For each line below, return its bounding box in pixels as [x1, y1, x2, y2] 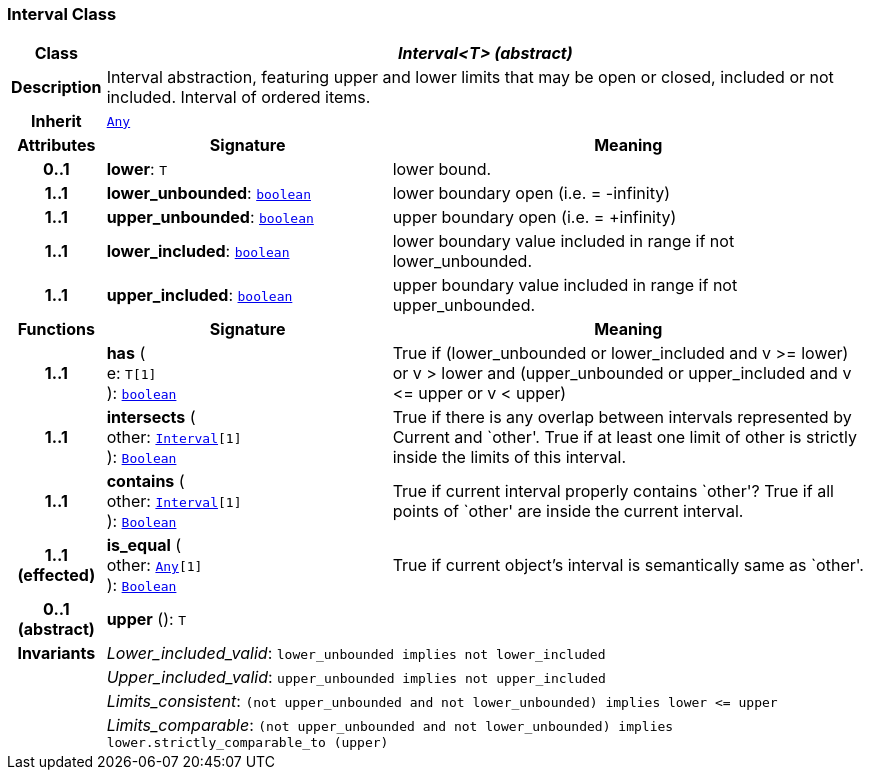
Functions [17, 319, 95, 340]
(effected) [17, 565, 96, 586]
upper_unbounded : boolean [106, 207, 314, 228]
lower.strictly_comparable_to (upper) [106, 735, 389, 751]
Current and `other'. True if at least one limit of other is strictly [392, 427, 858, 448]
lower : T [106, 159, 167, 180]
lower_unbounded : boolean [106, 183, 311, 204]
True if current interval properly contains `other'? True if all [392, 481, 834, 502]
